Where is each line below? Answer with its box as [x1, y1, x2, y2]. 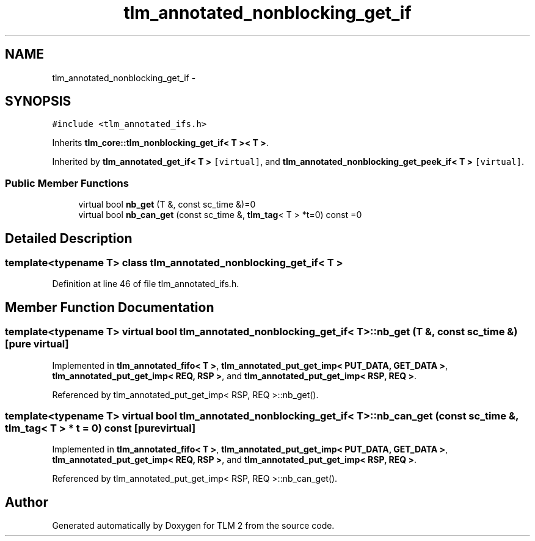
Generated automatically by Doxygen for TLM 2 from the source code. [52, 520, 335, 531]
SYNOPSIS [5, 93, 71, 109]
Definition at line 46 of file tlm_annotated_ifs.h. [52, 278, 239, 289]
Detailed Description [5, 230, 133, 246]
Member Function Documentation [5, 299, 214, 315]
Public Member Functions [5, 176, 129, 189]
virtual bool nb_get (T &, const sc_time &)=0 [78, 199, 256, 210]
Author [5, 494, 48, 510]
